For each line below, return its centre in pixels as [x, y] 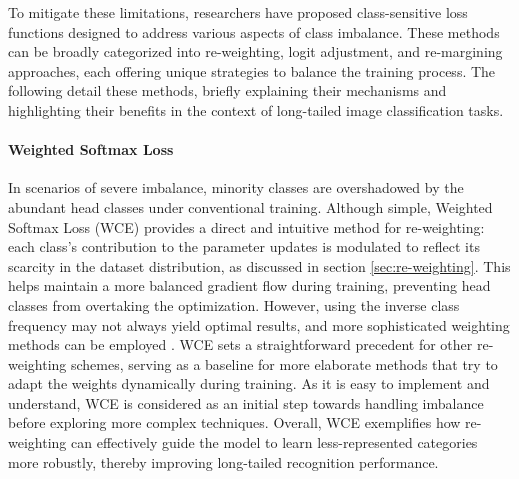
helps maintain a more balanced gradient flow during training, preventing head [249, 285]
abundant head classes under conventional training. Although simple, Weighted [250, 206]
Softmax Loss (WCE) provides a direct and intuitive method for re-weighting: [246, 226]
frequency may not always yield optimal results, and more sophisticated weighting [259, 324]
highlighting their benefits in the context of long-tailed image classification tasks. [256, 109]
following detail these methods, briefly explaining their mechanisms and [227, 90]
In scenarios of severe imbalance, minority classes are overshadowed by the [236, 187]
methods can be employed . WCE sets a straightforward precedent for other [240, 344]
